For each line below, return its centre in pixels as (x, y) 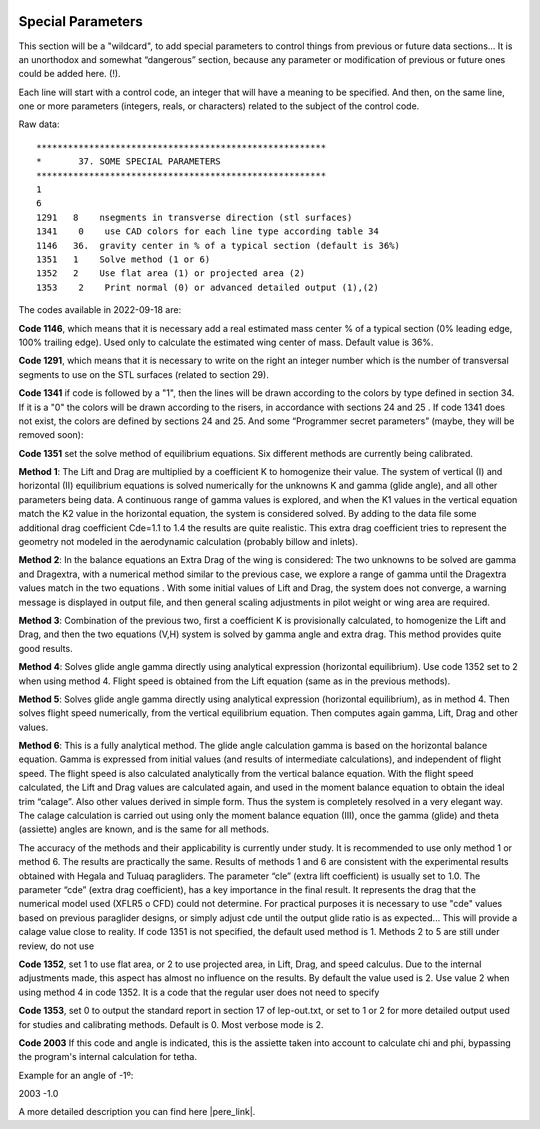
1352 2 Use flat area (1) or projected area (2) (170, 273)
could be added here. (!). (69, 74)
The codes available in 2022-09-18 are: (100, 310)
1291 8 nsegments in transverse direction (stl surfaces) (194, 217)
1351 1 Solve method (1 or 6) (123, 259)
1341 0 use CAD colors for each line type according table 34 (207, 231)
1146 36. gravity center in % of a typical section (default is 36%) (218, 245)
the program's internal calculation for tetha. (107, 1057)
